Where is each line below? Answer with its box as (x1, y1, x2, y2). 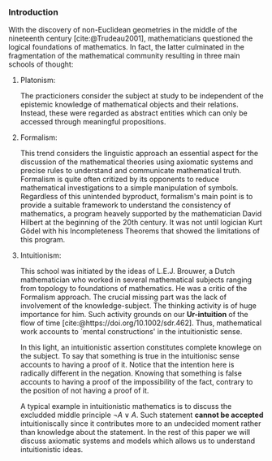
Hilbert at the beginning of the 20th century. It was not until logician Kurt (19, 218, 263, 228)
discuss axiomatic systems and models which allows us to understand (19, 436, 256, 446)
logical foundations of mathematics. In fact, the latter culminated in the (8, 42, 245, 52)
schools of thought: (8, 59, 74, 69)
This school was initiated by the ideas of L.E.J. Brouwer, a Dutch (19, 267, 235, 276)
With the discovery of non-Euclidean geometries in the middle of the (8, 25, 238, 35)
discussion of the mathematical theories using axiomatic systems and (19, 157, 253, 167)
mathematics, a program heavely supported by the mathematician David (19, 209, 262, 219)
